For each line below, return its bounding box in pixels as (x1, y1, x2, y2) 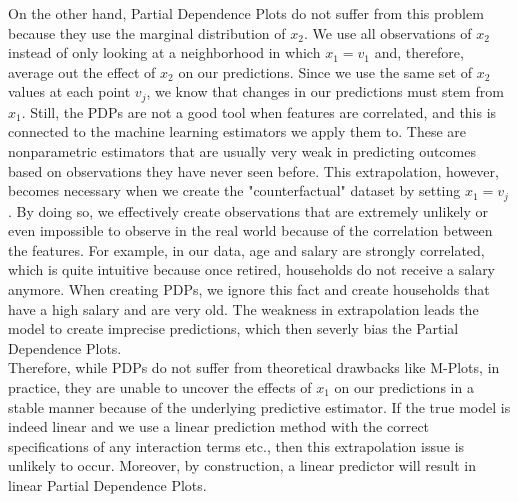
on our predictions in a (334, 377, 474, 397)
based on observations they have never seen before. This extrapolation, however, (8, 160, 499, 181)
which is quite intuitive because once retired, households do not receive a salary (8, 259, 496, 280)
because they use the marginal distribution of (8, 22, 286, 43)
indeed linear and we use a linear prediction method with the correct (8, 416, 430, 437)
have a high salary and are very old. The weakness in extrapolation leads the (8, 298, 479, 319)
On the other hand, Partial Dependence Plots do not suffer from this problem (8, 3, 484, 23)
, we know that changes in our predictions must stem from (146, 81, 504, 102)
